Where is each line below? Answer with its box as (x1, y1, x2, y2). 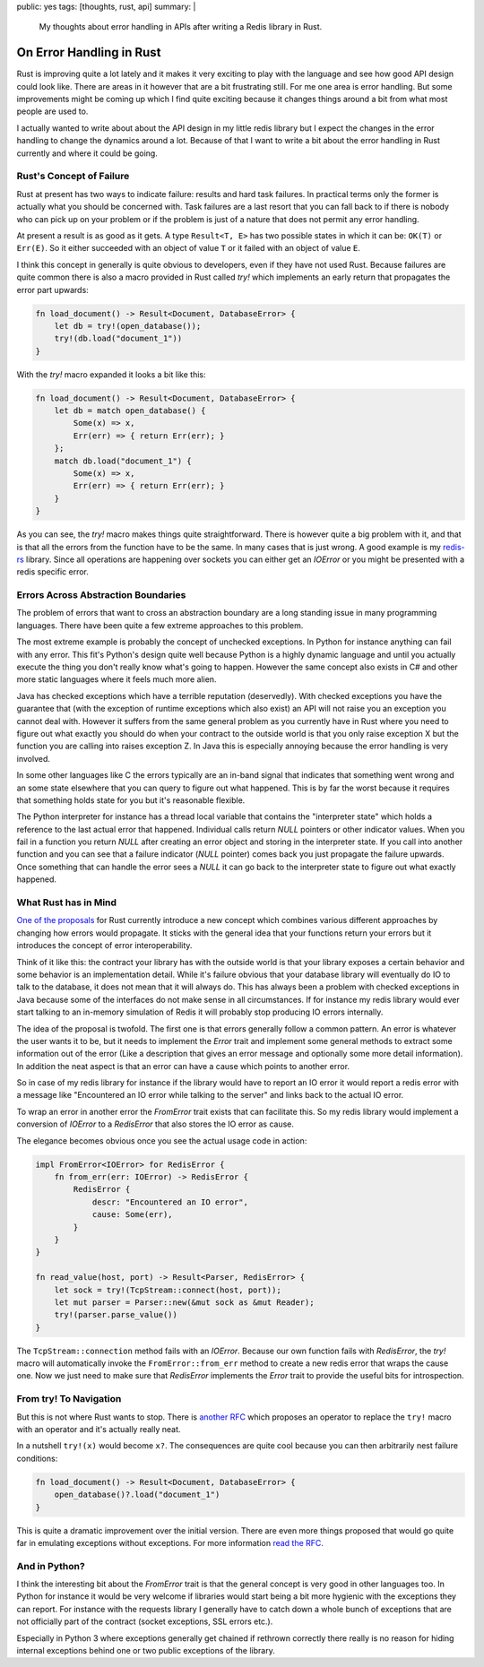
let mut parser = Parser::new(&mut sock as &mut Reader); (54, 1297, 315, 1308)
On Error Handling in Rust (16, 45, 161, 60)
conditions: (16, 1453, 58, 1464)
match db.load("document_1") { (54, 455, 192, 466)
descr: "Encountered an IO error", (91, 1196, 248, 1207)
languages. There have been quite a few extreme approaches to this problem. (16, 619, 304, 631)
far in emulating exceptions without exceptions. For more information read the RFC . (16, 1537, 324, 1548)
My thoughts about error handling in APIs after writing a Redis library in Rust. (39, 22, 323, 32)
